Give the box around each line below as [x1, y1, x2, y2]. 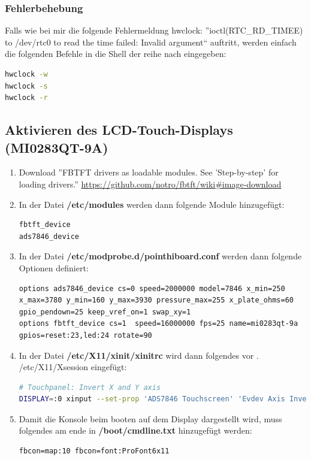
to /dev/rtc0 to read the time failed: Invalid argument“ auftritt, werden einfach [5, 35, 297, 48]
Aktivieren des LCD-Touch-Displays [5, 120, 233, 139]
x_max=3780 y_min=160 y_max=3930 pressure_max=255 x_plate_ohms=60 [19, 296, 294, 305]
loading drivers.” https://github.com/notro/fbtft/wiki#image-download [19, 177, 282, 190]
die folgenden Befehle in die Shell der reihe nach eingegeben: [5, 47, 227, 60]
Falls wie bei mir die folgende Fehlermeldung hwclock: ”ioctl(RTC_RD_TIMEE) [5, 24, 303, 37]
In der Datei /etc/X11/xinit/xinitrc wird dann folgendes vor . [19, 349, 259, 361]
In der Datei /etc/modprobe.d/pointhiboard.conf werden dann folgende [19, 250, 302, 262]
